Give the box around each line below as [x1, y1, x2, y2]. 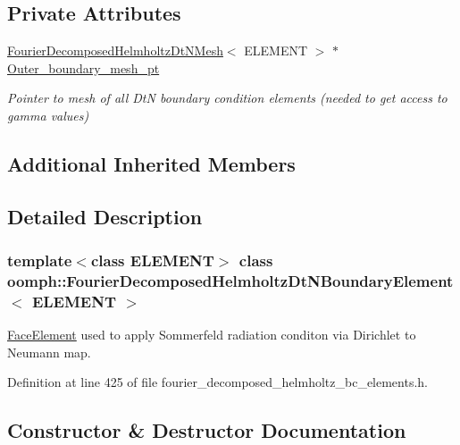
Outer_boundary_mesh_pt [7, 58, 160, 77]
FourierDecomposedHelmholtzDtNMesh [7, 41, 223, 60]
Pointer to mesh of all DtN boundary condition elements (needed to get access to [7, 88, 447, 107]
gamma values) [7, 105, 89, 124]
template [7, 249, 72, 272]
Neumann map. [7, 342, 91, 361]
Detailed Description [7, 202, 203, 230]
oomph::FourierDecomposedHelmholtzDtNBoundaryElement [7, 269, 454, 291]
